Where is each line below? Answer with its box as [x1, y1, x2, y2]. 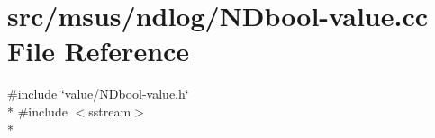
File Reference [7, 32, 190, 69]
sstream [88, 101, 131, 120]
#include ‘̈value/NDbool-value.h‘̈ [7, 84, 189, 103]
